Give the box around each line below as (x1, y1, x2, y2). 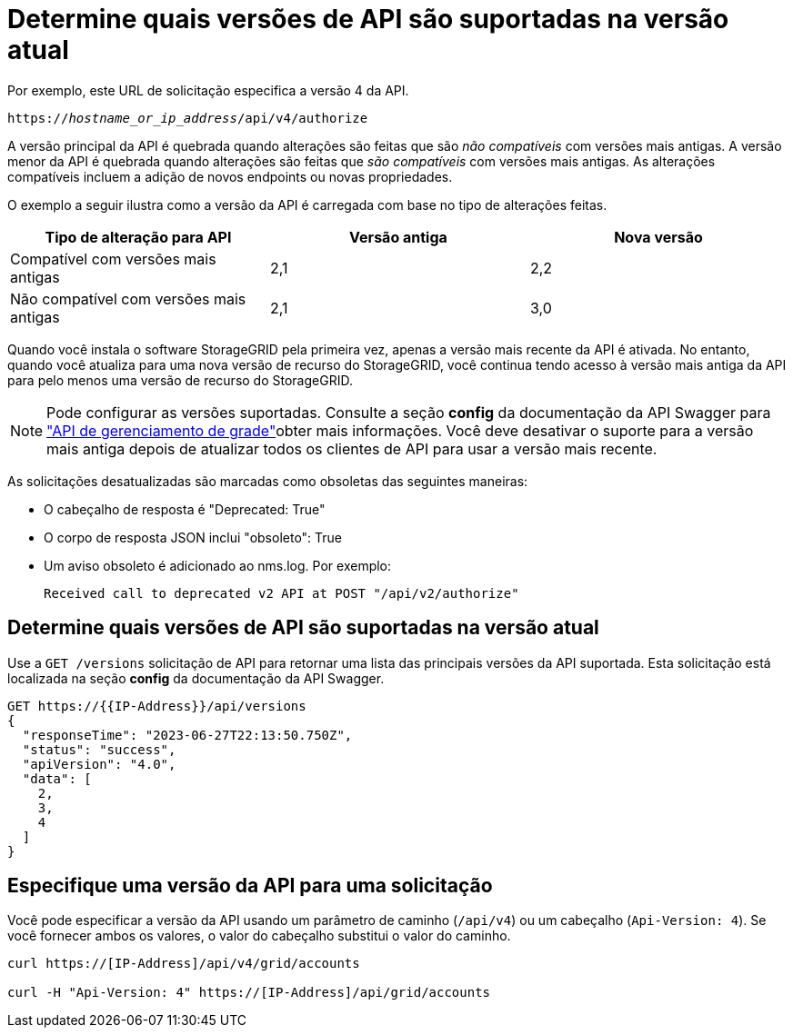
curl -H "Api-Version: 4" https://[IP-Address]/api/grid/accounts (7, 985, 491, 1000)
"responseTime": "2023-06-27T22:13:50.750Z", (22, 727, 353, 742)
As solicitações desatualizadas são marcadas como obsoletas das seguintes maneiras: (7, 473, 528, 489)
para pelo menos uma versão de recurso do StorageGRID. (7, 372, 353, 388)
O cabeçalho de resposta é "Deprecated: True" (44, 501, 326, 517)
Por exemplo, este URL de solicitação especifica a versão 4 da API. (7, 82, 409, 98)
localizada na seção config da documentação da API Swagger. (7, 670, 385, 686)
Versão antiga (349, 227, 447, 246)
